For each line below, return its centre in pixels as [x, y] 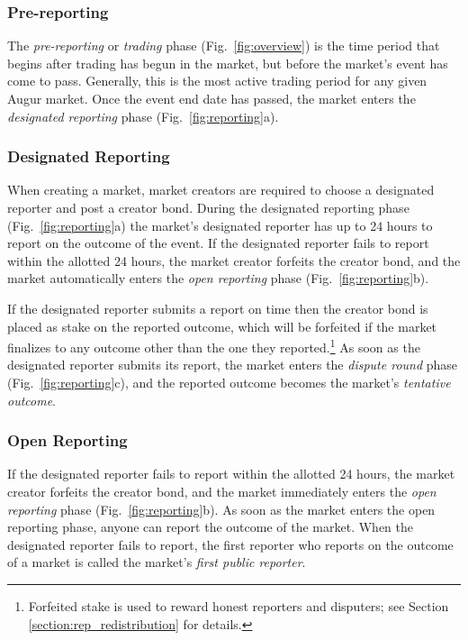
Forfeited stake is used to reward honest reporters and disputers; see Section [238, 605]
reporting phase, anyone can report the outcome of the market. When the [210, 527]
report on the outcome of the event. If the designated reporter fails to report [218, 243]
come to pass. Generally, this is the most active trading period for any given [217, 81]
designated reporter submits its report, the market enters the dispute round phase [233, 365]
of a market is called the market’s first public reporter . [157, 562]
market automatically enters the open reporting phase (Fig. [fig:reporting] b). [218, 278]
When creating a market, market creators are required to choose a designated [221, 190]
